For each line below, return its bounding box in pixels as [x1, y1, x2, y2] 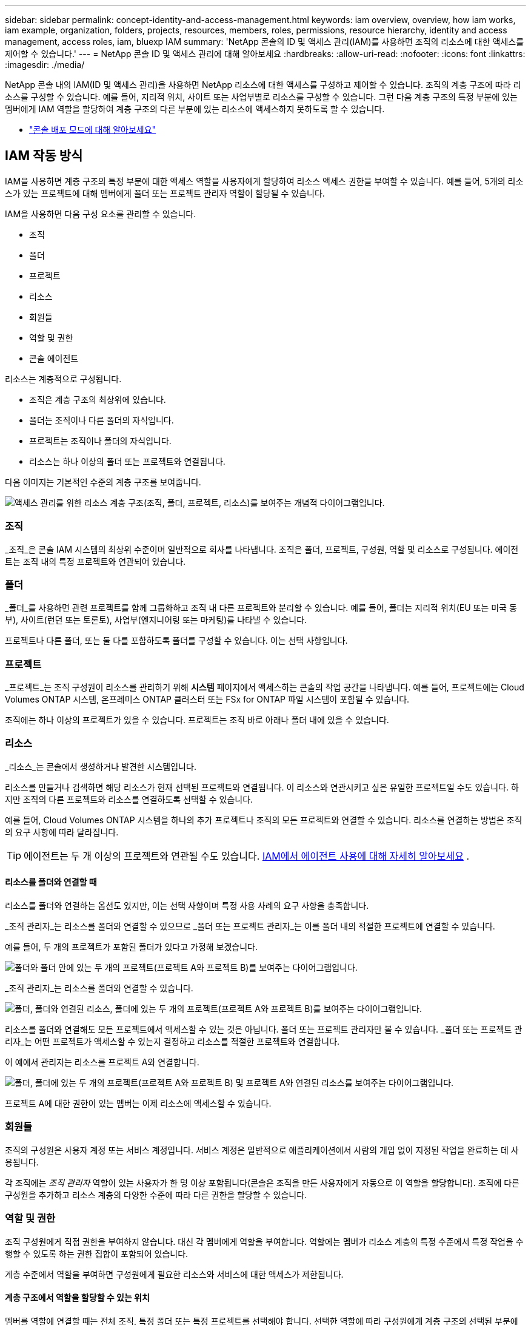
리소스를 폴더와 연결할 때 [5, 877, 97, 888]
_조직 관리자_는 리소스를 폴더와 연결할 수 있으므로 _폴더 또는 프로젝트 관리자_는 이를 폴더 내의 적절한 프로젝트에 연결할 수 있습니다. [5, 921, 495, 932]
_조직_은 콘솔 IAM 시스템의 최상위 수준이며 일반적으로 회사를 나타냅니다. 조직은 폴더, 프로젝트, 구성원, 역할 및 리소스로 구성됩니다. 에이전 [5, 544, 519, 555]
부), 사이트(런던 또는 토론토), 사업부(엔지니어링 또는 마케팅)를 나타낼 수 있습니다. [5, 615, 307, 625]
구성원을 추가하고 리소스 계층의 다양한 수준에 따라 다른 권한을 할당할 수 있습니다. [5, 1189, 307, 1200]
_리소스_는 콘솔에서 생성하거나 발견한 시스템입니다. [5, 761, 196, 772]
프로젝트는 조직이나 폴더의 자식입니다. [29, 435, 172, 446]
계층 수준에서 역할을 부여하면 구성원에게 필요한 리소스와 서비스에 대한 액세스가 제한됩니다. [5, 1269, 344, 1279]
